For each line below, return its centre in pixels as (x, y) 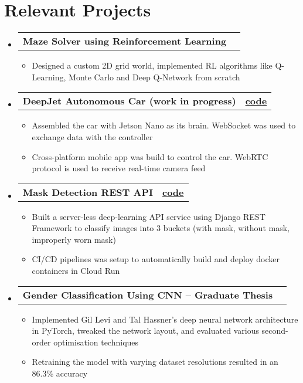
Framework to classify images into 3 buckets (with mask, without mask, (161, 228)
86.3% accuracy (60, 373)
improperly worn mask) (74, 239)
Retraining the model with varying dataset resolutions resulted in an (155, 362)
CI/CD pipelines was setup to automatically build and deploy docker (156, 259)
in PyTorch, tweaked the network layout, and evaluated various (145, 331)
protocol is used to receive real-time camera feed (119, 168)
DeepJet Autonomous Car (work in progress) (129, 101)
